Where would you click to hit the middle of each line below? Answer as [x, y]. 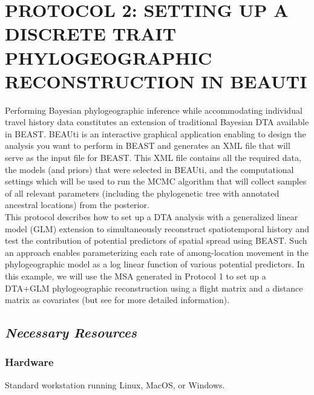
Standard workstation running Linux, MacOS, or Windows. [115, 384]
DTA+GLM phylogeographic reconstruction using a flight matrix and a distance [154, 288]
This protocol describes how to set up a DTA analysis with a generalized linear [152, 217]
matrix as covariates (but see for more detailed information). [117, 300]
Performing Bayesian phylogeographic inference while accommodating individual [154, 110]
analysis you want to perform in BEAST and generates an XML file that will [148, 145]
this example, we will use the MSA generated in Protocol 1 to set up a [136, 276]
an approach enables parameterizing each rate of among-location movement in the [157, 252]
